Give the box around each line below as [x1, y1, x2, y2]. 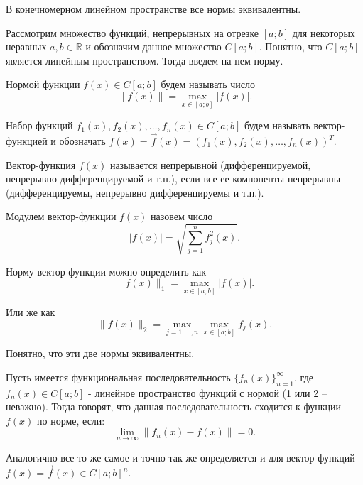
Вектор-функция [6, 157, 76, 172]
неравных [6, 39, 47, 54]
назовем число [151, 209, 213, 224]
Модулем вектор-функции [6, 209, 117, 224]
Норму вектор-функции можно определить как [6, 263, 206, 278]
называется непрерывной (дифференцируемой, [109, 157, 311, 172]
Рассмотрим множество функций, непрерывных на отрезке [6, 25, 259, 40]
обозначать [59, 133, 106, 148]
